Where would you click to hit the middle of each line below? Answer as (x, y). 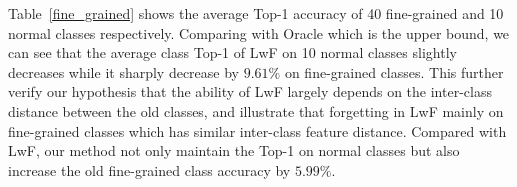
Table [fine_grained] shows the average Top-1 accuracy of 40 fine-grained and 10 (256, 13)
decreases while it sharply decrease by (123, 71)
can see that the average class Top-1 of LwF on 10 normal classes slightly (232, 52)
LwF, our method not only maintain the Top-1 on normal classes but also (234, 150)
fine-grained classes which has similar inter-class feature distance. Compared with (257, 130)
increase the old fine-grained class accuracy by (149, 169)
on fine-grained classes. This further (394, 71)
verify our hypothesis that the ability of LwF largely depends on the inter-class (250, 91)
